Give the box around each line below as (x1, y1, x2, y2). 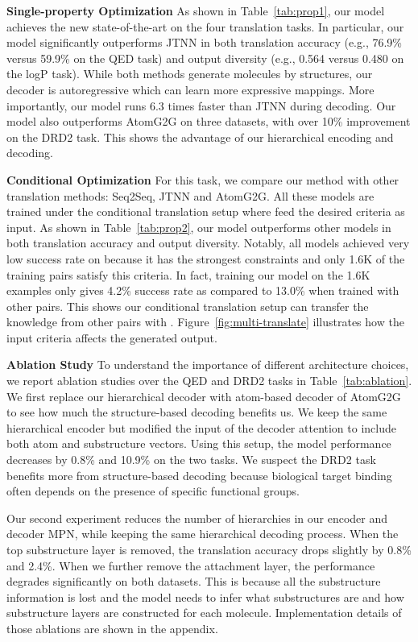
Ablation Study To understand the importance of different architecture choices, (6, 356, 409, 373)
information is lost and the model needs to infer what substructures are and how (6, 588, 404, 605)
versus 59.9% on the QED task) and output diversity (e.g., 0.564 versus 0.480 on (6, 49, 404, 66)
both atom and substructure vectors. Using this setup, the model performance (6, 435, 391, 452)
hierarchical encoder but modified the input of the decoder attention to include (6, 419, 396, 436)
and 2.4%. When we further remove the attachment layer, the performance (6, 557, 375, 574)
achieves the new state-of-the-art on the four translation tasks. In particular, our (6, 18, 404, 35)
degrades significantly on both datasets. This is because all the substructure (6, 573, 381, 590)
